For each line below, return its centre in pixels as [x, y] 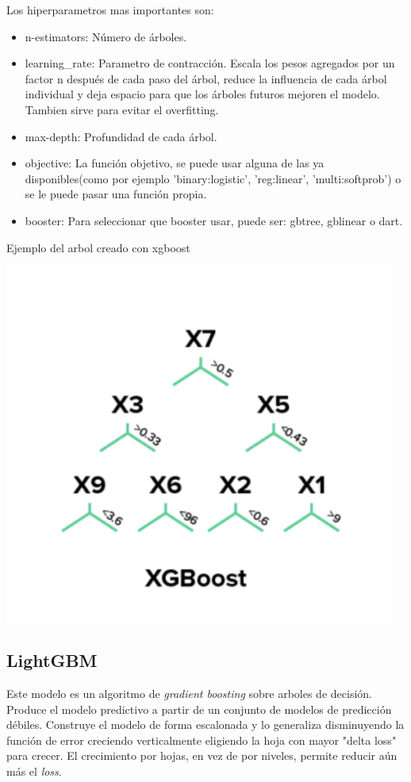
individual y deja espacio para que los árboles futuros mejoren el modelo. [202, 94]
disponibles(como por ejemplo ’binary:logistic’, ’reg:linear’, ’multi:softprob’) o [213, 178]
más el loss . [34, 770]
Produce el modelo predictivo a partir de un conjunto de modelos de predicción [199, 709]
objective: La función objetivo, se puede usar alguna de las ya [175, 163]
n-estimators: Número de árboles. [106, 36]
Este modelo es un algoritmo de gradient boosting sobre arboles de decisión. [189, 693]
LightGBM [52, 660]
